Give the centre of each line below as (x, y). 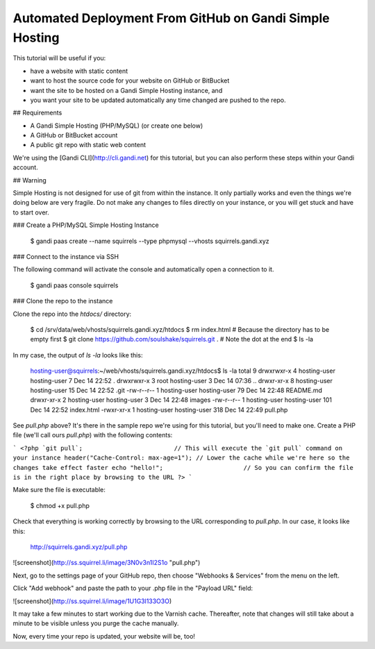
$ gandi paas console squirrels (74, 285)
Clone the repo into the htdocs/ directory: (72, 314)
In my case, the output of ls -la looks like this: (78, 355)
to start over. (31, 212)
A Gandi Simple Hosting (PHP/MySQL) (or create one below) (117, 126)
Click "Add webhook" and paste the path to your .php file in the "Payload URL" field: (133, 588)
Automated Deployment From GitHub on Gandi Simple (171, 18)
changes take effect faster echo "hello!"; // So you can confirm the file (183, 467)
